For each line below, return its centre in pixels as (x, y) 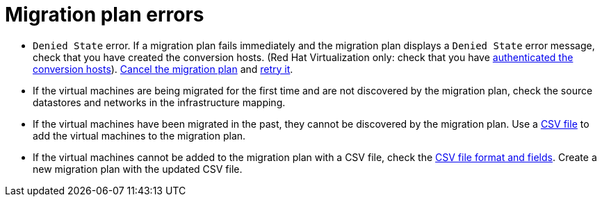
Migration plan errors (105, 15)
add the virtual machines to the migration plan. (139, 135)
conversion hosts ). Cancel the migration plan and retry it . (163, 69)
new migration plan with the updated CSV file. (138, 169)
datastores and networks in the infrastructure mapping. (159, 102)
